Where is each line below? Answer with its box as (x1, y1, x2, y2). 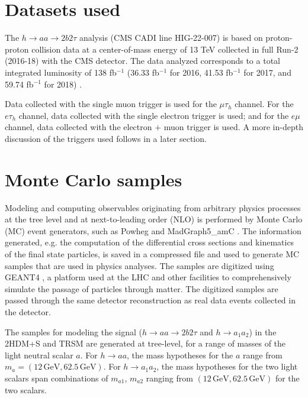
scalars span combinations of (5, 371, 108, 384)
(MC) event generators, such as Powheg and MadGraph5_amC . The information (5, 224, 301, 237)
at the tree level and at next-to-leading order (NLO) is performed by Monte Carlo (5, 213, 303, 225)
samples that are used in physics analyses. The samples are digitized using (5, 259, 274, 271)
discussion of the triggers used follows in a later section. (5, 132, 207, 144)
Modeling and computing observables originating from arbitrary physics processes (5, 201, 301, 213)
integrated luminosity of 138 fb (5, 66, 117, 78)
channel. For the (235, 98, 294, 110)
